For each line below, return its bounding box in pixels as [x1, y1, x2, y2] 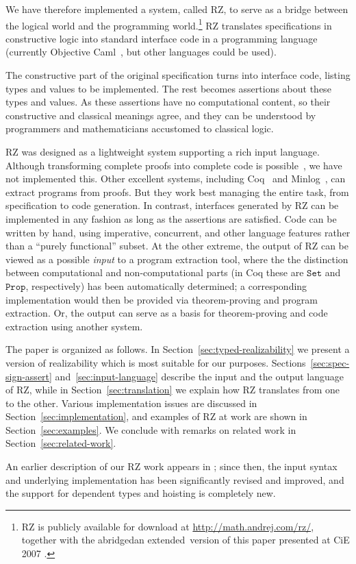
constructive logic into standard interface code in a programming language [5, 31, 318, 45]
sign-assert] [5, 369, 52, 383]
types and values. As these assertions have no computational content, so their [5, 95, 331, 109]
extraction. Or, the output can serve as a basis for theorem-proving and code [5, 306, 328, 320]
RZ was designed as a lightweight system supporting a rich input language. [5, 145, 320, 158]
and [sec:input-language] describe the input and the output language [55, 369, 344, 383]
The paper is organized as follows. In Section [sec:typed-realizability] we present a [5, 342, 350, 356]
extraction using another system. [5, 319, 143, 333]
